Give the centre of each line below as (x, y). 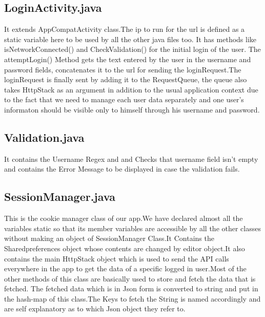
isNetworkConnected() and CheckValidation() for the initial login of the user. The (132, 49)
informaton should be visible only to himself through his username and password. (132, 109)
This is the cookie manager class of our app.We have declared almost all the (124, 218)
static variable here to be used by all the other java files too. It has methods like (130, 39)
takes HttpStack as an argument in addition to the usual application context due (131, 89)
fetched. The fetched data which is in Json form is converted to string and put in (131, 288)
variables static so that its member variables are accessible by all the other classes (132, 228)
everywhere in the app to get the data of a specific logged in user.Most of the (125, 268)
